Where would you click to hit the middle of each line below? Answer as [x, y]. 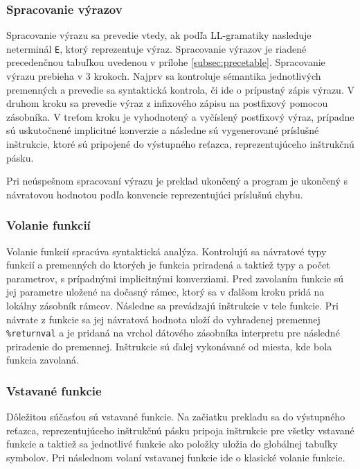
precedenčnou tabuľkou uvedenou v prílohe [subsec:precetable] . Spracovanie [166, 62]
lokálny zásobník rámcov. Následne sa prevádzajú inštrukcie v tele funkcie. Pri [172, 305]
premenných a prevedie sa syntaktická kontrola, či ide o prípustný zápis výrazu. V [180, 89]
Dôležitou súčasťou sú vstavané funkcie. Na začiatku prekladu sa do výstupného [176, 417]
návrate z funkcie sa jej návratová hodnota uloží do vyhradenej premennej [163, 319]
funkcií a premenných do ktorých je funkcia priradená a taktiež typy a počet [168, 265]
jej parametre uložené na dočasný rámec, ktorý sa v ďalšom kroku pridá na [165, 292]
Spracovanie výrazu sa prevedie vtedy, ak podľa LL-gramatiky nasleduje [159, 35]
